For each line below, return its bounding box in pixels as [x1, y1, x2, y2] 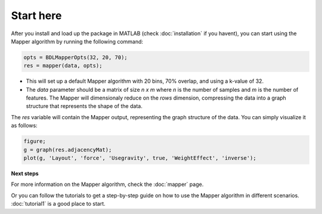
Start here [11, 9, 62, 22]
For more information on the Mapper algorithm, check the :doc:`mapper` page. [11, 181, 204, 188]
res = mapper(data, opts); [23, 63, 103, 69]
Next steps [11, 170, 39, 177]
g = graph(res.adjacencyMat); [23, 146, 112, 153]
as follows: [11, 122, 38, 129]
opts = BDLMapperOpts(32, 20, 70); [23, 54, 128, 61]
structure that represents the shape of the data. [26, 103, 143, 110]
